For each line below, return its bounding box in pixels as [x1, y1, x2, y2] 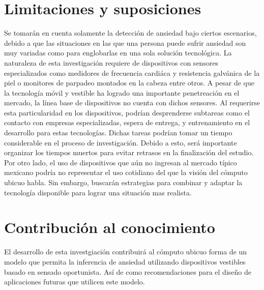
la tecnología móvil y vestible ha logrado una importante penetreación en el [4, 87, 240, 98]
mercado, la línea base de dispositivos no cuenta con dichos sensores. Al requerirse [4, 97, 260, 108]
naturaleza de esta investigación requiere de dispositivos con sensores [4, 57, 219, 68]
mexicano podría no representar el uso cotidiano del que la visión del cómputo [4, 167, 248, 178]
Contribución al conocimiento [4, 217, 215, 238]
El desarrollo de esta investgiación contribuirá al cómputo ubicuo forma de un [4, 246, 247, 257]
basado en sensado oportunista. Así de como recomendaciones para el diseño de [4, 266, 251, 277]
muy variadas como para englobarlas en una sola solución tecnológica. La [4, 47, 232, 58]
